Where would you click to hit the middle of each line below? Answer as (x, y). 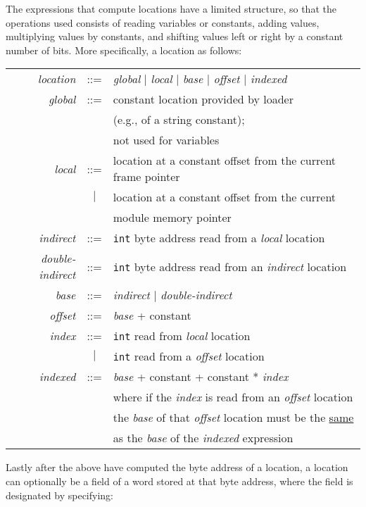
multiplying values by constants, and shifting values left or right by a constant (175, 36)
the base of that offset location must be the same (233, 418)
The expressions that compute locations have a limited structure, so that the (171, 8)
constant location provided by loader (203, 99)
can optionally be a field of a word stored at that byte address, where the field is (179, 481)
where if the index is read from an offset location (233, 397)
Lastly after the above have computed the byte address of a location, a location (177, 467)
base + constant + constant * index (201, 377)
